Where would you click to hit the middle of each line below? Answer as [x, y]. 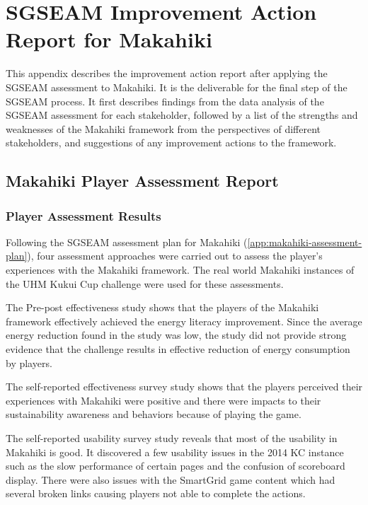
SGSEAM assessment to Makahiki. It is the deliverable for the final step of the [177, 87]
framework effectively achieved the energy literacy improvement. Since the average [184, 321]
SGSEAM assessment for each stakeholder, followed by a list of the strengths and [182, 115]
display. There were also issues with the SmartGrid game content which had [171, 479]
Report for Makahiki [109, 39]
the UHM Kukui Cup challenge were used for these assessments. [145, 283]
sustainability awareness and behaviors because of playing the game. [154, 414]
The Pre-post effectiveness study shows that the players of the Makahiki [162, 307]
